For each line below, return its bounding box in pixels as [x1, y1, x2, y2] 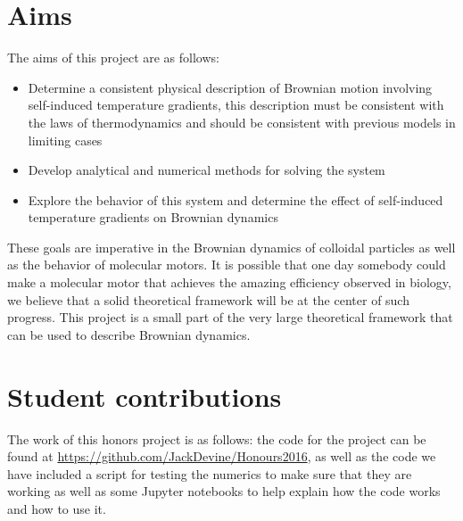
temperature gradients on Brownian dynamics [28, 208, 278, 227]
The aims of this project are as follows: [7, 48, 219, 67]
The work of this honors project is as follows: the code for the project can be [7, 429, 426, 448]
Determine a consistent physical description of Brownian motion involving [28, 78, 433, 96]
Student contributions [7, 377, 282, 414]
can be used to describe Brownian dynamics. [7, 325, 251, 343]
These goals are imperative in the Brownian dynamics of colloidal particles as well [7, 237, 456, 256]
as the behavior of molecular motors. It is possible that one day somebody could [7, 255, 446, 274]
